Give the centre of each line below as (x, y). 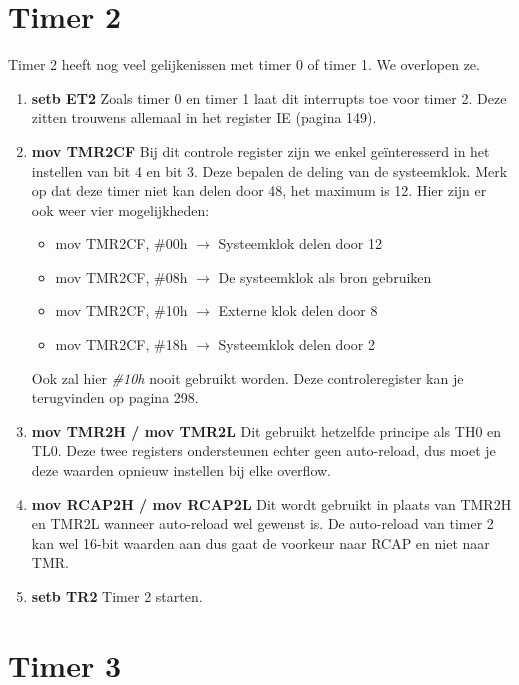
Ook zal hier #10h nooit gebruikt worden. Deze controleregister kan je (247, 377)
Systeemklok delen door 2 (296, 344)
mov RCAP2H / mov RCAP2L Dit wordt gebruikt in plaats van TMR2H (271, 503)
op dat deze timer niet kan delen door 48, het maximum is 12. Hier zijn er (259, 190)
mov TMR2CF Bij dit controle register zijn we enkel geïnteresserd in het (260, 150)
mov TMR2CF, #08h (121, 276)
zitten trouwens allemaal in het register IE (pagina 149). (204, 117)
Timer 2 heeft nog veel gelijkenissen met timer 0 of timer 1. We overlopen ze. (244, 64)
